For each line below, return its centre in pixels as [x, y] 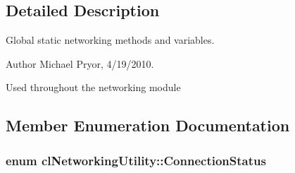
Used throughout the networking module [93, 87]
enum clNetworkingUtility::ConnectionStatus [136, 160]
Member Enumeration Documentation [148, 125]
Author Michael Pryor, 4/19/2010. [80, 63]
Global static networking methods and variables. [110, 40]
